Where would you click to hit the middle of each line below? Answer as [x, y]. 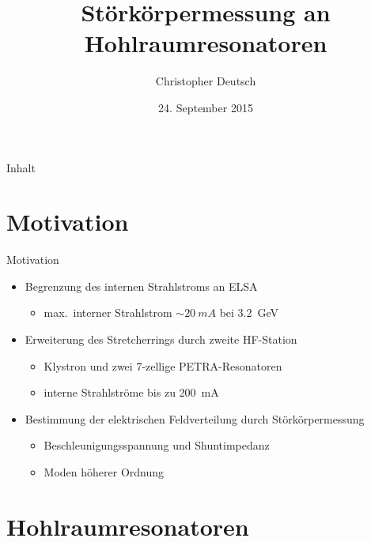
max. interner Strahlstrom [108, 312]
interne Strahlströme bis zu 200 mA [131, 392]
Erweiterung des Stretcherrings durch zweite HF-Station [161, 339]
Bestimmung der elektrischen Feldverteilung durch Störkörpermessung [195, 418]
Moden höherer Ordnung [104, 471]
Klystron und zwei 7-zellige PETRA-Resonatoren [163, 365]
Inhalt [21, 167]
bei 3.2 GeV [249, 312]
